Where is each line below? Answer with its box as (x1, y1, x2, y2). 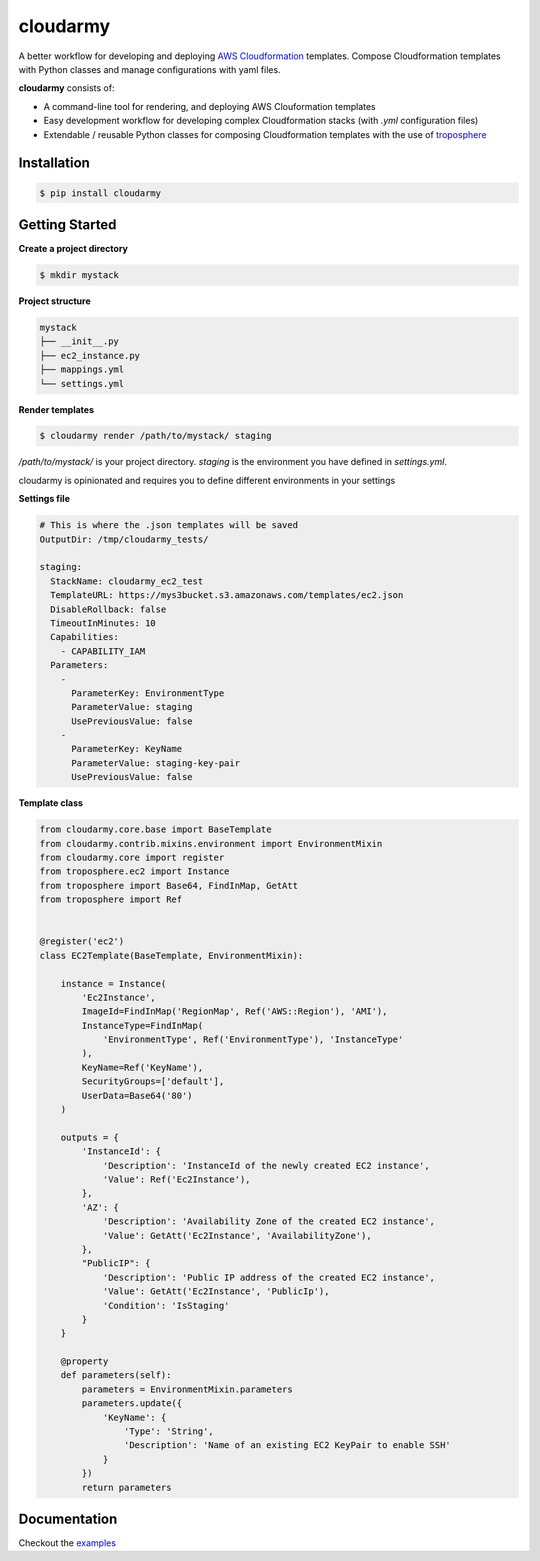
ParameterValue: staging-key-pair (71, 757, 240, 769)
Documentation (18, 1511, 118, 1527)
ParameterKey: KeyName (71, 743, 183, 755)
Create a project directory (18, 243, 129, 254)
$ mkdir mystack (39, 269, 120, 280)
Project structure (18, 295, 91, 307)
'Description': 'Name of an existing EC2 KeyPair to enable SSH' (123, 1440, 452, 1451)
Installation (18, 155, 90, 172)
